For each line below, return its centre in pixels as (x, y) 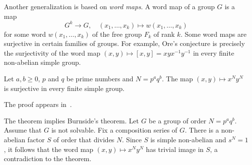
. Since (132, 140)
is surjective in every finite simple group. (64, 88)
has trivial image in (175, 149)
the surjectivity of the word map (52, 52)
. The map (177, 79)
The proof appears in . (38, 104)
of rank (164, 34)
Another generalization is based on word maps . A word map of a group (109, 6)
